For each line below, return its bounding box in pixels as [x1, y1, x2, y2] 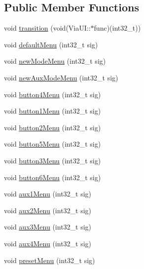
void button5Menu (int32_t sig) [4, 139, 101, 149]
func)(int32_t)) [94, 23, 141, 33]
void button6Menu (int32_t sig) [4, 172, 101, 182]
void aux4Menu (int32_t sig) [4, 238, 92, 248]
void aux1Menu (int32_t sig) [4, 189, 92, 199]
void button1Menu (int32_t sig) [4, 106, 101, 116]
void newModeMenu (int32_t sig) [4, 56, 106, 66]
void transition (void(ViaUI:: [4, 23, 91, 33]
